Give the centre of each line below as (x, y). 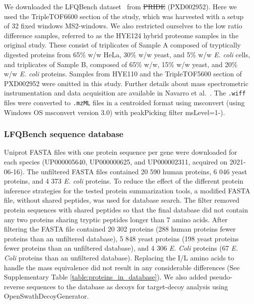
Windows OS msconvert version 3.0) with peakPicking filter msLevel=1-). (115, 112)
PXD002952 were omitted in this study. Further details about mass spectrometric (126, 83)
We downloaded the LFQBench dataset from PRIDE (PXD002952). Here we (120, 6)
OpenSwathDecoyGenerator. (46, 296)
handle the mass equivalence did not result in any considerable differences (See (122, 267)
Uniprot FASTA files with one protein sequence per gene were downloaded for (121, 152)
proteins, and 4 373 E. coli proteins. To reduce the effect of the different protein (124, 181)
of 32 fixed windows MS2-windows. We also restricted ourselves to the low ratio (123, 26)
